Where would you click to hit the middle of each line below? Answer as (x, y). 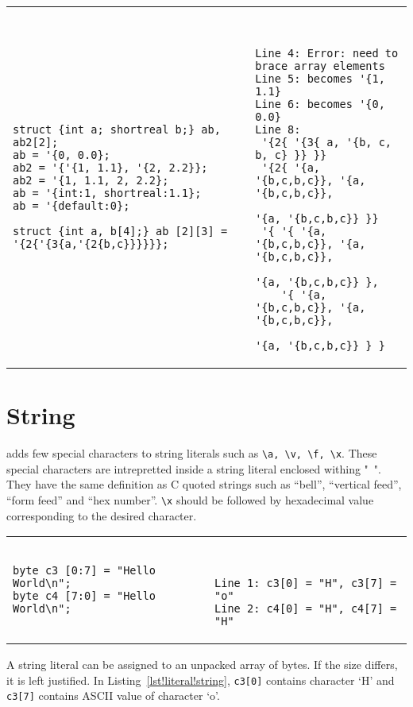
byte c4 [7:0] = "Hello (85, 596)
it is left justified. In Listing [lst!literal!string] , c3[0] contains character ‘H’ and (201, 680)
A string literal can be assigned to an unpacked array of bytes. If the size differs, (202, 665)
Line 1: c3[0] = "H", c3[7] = (306, 583)
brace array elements (320, 66)
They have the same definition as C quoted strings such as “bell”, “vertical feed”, (204, 484)
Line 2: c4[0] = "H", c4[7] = (306, 609)
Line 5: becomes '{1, (320, 79)
